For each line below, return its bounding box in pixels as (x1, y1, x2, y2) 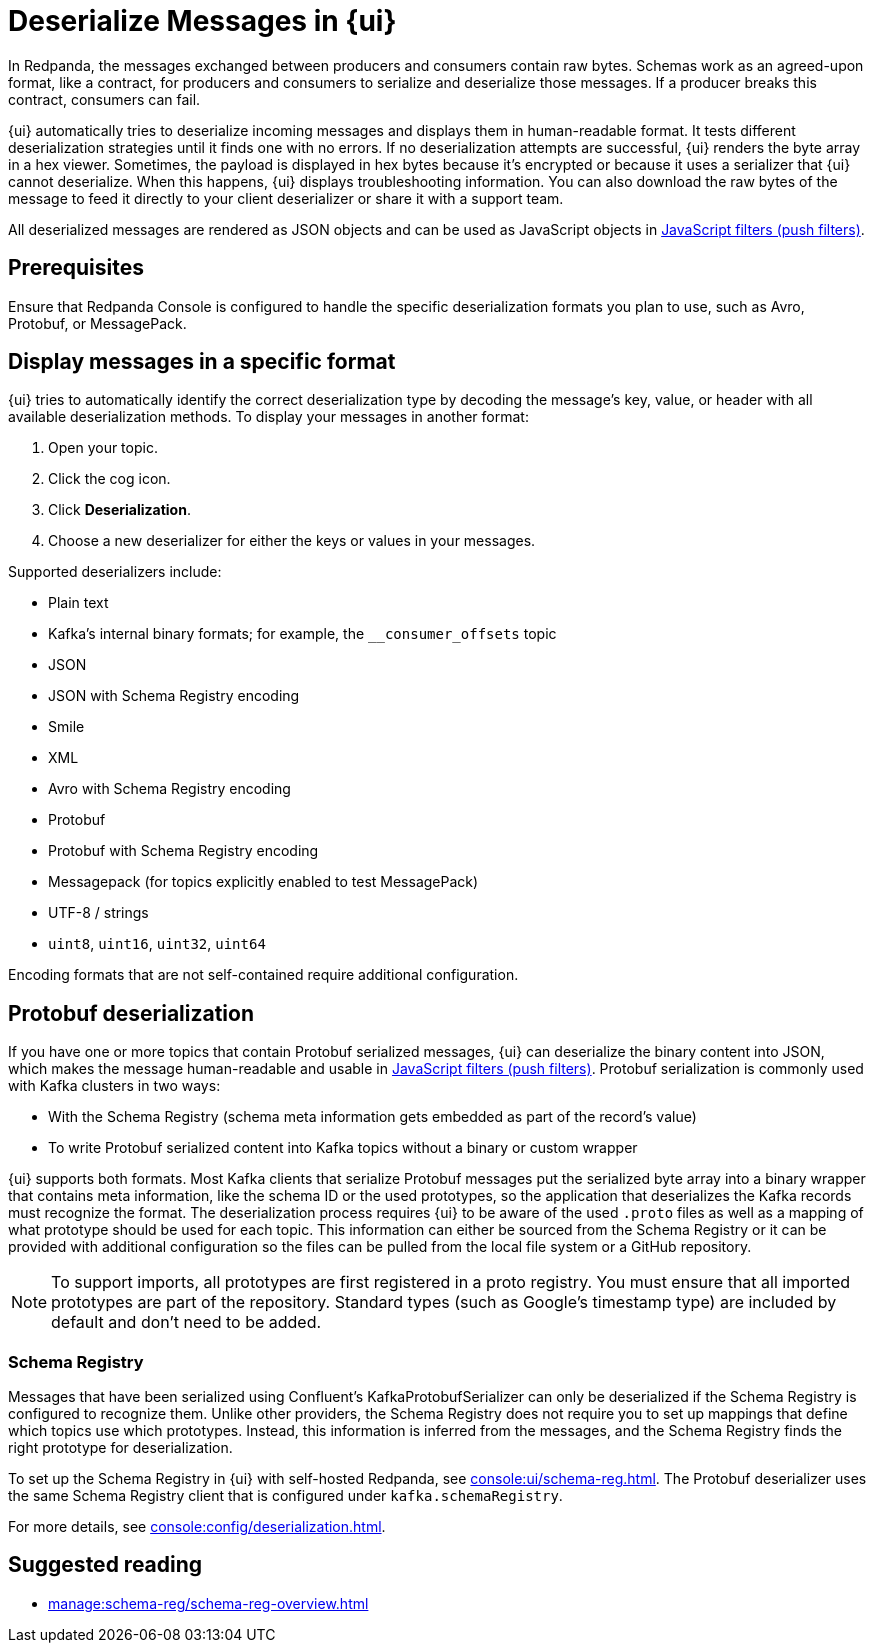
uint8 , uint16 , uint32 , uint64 (48, 935, 266, 953)
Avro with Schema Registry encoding (48, 780, 291, 798)
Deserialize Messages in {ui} (8, 4, 397, 38)
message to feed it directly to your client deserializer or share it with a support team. (8, 189, 564, 207)
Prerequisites (8, 255, 144, 281)
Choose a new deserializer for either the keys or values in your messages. (48, 532, 536, 550)
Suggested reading (8, 1552, 203, 1578)
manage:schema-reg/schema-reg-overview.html (48, 1594, 369, 1612)
